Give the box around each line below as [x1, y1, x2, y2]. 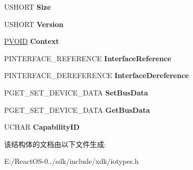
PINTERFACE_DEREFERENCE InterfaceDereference [4, 70, 189, 81]
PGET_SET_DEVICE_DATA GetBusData [4, 104, 150, 115]
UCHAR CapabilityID [4, 122, 80, 132]
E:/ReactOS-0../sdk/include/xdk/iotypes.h [4, 156, 139, 166]
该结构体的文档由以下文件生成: [4, 138, 106, 149]
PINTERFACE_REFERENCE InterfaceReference [4, 53, 172, 63]
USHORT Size [4, 2, 51, 12]
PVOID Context [4, 36, 59, 46]
